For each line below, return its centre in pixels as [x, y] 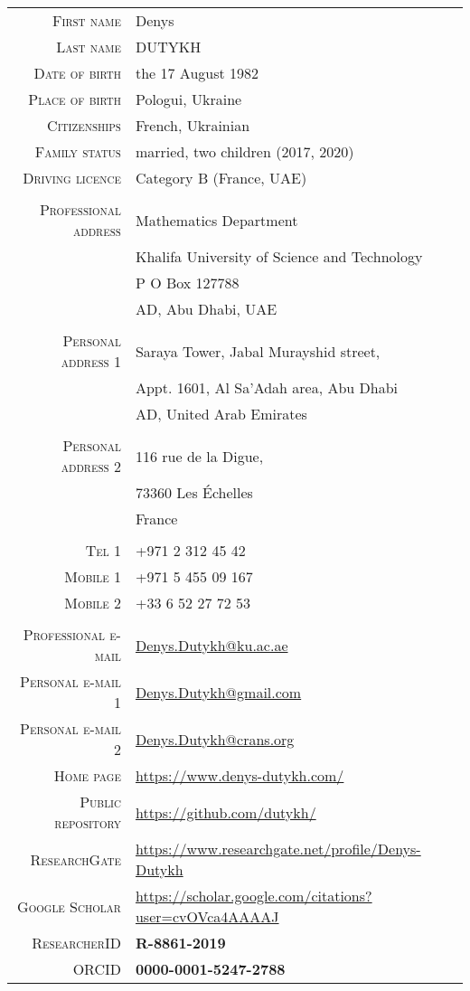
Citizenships [84, 125]
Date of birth [77, 73]
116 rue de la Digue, [199, 456]
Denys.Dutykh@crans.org [215, 739]
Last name [89, 47]
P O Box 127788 [187, 283]
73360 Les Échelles [194, 492]
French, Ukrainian [193, 125]
